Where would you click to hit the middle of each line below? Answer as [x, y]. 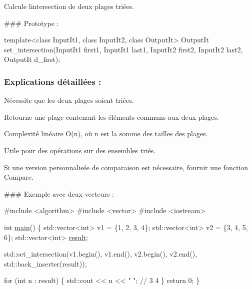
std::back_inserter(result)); [45, 263]
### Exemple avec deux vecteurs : [59, 193]
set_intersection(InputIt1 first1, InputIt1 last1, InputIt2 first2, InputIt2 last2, [123, 49]
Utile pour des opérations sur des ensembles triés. [80, 150]
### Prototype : [31, 23]
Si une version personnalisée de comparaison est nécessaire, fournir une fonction [126, 167]
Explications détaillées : [53, 81]
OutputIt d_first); [32, 59]
